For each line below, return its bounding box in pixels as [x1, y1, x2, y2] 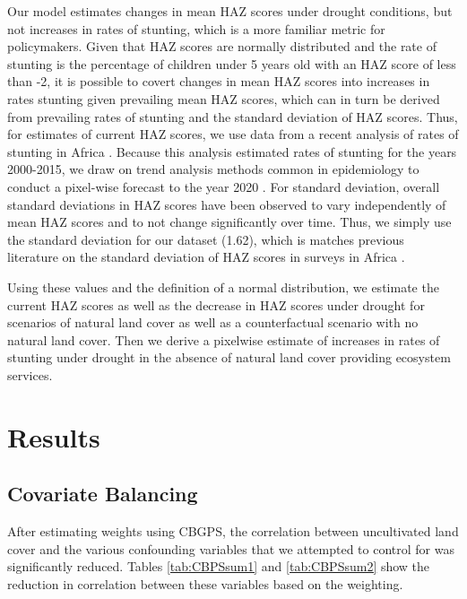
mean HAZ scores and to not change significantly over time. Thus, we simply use [7, 213, 452, 231]
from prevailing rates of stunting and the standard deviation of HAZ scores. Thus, [7, 107, 458, 126]
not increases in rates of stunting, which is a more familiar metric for [7, 19, 385, 38]
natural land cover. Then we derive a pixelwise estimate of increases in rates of [7, 330, 440, 349]
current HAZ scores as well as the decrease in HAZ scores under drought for [7, 295, 425, 314]
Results [7, 418, 100, 455]
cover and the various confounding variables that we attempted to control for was [7, 539, 454, 558]
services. [7, 365, 53, 384]
